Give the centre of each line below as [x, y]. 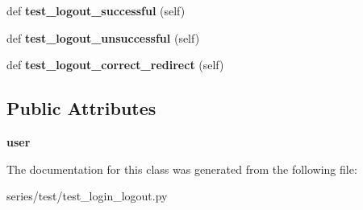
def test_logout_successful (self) [96, 10]
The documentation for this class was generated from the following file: [182, 169]
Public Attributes [81, 108]
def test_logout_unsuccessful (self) [103, 37]
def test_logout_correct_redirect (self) [115, 65]
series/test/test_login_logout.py [87, 196]
